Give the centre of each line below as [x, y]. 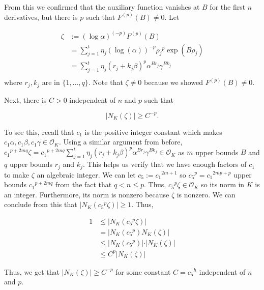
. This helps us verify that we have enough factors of [165, 164]
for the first [228, 7]
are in [51, 82]
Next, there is [25, 99]
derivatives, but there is [41, 17]
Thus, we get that [32, 271]
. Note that [106, 82]
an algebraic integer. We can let [86, 174]
